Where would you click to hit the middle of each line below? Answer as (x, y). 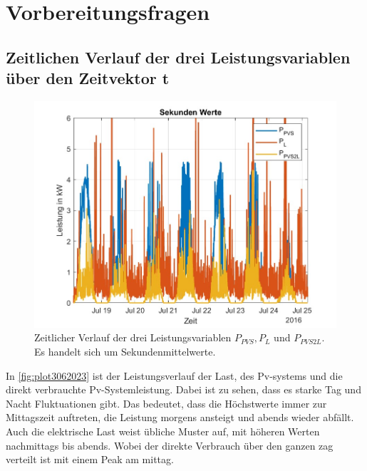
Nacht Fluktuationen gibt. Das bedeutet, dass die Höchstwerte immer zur (166, 403)
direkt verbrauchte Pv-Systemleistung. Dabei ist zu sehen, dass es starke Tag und (183, 389)
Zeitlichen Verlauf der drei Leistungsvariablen (178, 57)
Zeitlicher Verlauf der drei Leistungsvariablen (133, 337)
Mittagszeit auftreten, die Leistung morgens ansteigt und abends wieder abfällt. (180, 417)
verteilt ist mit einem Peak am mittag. (90, 459)
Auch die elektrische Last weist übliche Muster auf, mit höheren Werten (163, 431)
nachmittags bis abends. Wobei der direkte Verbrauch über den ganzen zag (170, 445)
